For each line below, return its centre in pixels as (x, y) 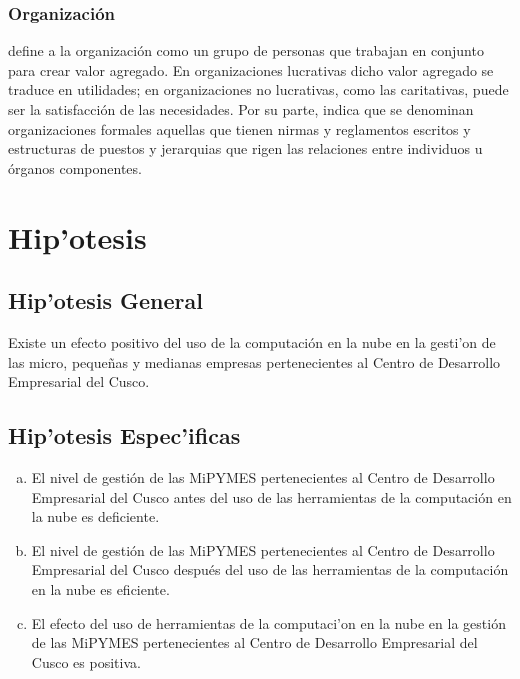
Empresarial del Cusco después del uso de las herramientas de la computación (270, 569)
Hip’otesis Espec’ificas (124, 435)
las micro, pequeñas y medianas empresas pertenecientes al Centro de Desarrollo (254, 361)
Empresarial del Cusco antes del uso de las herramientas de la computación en (271, 496)
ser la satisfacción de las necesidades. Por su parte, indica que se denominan (241, 109)
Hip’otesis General (105, 300)
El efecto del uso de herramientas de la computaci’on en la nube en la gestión (268, 622)
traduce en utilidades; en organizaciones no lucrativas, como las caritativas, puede (258, 89)
